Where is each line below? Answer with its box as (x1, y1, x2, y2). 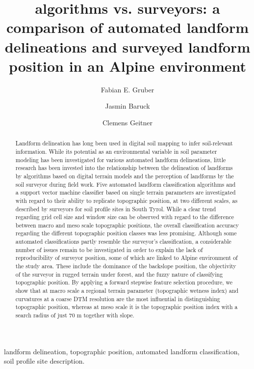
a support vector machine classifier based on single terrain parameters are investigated (15, 188, 236, 197)
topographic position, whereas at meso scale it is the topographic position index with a (15, 303, 238, 311)
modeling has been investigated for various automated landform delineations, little (15, 155, 226, 164)
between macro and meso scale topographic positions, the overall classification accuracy (15, 221, 239, 229)
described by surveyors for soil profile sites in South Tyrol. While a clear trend (15, 204, 216, 213)
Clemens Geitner (102, 117, 153, 127)
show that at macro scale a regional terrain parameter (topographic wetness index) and (15, 286, 239, 295)
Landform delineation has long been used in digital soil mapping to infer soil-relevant (15, 139, 233, 147)
